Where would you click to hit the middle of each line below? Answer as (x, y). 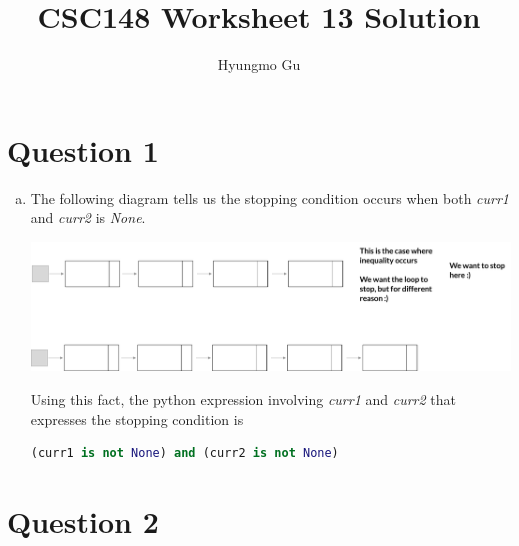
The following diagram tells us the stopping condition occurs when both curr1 (270, 197)
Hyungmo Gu (259, 64)
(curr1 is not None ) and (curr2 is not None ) (184, 453)
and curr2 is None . (88, 217)
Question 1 (83, 149)
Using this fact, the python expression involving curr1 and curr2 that (243, 398)
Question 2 (83, 520)
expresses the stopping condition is (137, 418)
